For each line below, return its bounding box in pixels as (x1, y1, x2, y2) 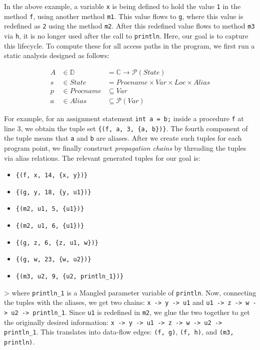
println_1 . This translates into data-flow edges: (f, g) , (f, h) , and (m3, (4, 326, 234, 337)
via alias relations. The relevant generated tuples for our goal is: (4, 152, 200, 163)
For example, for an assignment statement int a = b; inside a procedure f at (4, 113, 244, 123)
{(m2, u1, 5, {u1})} (16, 205, 84, 213)
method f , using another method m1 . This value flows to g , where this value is (4, 11, 243, 21)
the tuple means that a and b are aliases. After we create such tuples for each (4, 133, 242, 143)
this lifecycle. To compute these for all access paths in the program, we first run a (4, 40, 255, 51)
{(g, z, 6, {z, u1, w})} (16, 239, 99, 246)
